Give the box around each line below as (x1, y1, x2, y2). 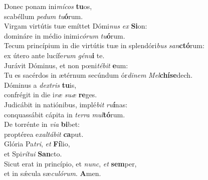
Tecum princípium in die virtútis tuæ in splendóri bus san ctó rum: (4, 40, 204, 51)
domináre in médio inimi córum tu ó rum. (4, 30, 125, 41)
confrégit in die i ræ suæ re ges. (4, 89, 97, 100)
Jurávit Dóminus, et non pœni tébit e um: (4, 60, 128, 70)
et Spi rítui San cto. (4, 148, 62, 158)
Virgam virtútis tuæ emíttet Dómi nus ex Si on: (4, 21, 147, 31)
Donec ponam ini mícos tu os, (4, 1, 92, 11)
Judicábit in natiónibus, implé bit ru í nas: (4, 99, 128, 109)
